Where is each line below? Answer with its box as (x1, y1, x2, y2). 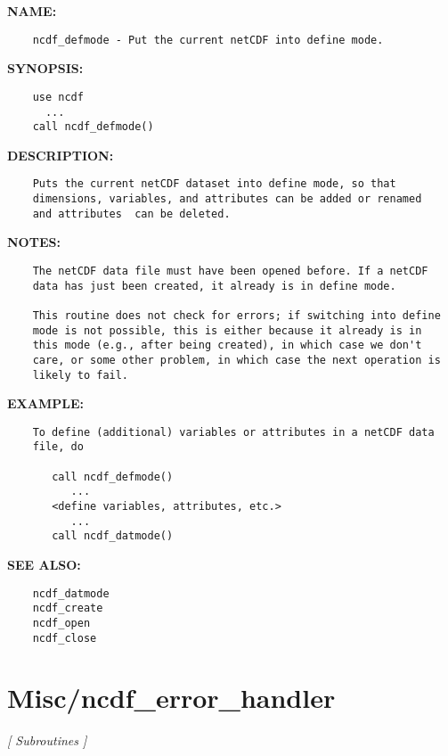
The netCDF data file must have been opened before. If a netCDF (32, 264, 428, 277)
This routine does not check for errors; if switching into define (32, 308, 441, 322)
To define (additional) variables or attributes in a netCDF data (32, 425, 435, 439)
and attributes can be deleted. (32, 207, 231, 220)
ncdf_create (32, 602, 103, 615)
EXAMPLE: (7, 394, 84, 413)
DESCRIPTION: (7, 145, 114, 164)
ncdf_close (32, 631, 97, 645)
